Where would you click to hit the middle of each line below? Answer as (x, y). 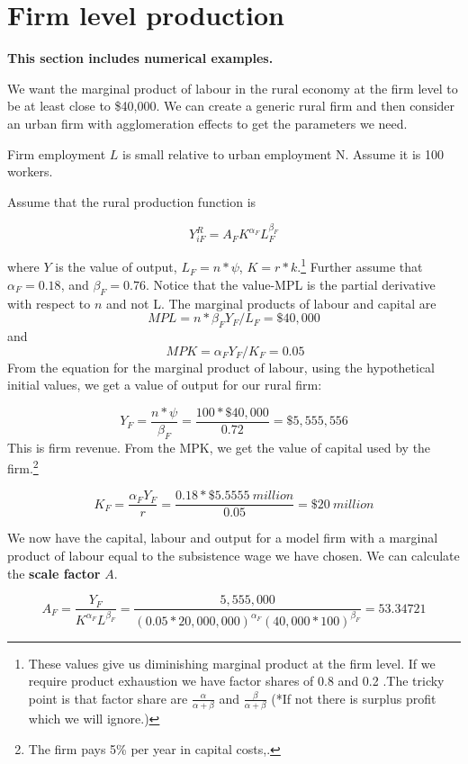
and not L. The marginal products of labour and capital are (271, 303)
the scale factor (54, 573)
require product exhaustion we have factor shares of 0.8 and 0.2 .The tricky (236, 681)
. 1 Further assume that (360, 265)
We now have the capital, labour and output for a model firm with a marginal (223, 538)
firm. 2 (23, 467)
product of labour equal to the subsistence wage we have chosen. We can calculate (234, 556)
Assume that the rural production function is (132, 201)
